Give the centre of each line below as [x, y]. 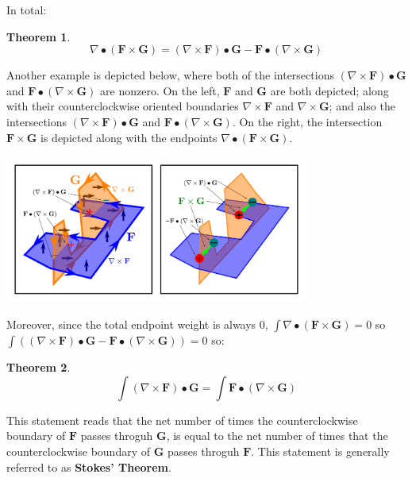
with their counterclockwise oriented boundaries [123, 106]
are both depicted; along [329, 90]
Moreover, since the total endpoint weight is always [131, 324]
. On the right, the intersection [307, 121]
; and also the [362, 106]
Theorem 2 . [39, 367]
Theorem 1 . [39, 36]
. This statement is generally [320, 451]
